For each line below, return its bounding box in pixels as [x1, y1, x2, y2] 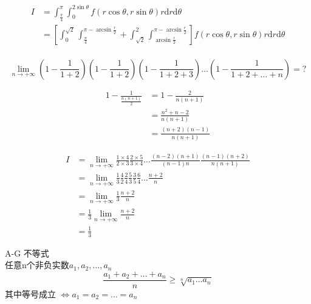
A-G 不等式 [5, 246, 49, 259]
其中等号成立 [5, 287, 56, 300]
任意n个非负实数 [5, 258, 69, 271]
